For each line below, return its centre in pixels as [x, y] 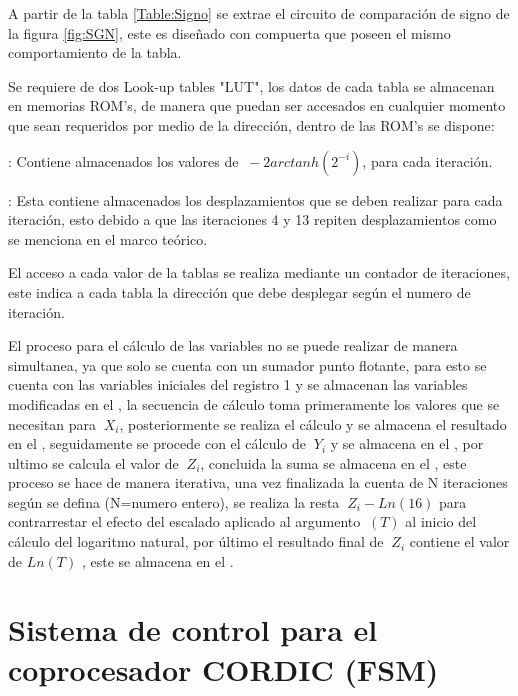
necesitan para [52, 423]
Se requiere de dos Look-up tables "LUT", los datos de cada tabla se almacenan [251, 85]
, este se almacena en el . [157, 560]
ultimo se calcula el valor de [93, 462]
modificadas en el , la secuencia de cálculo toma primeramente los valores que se [254, 403]
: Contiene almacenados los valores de [123, 160]
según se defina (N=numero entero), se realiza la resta [174, 501]
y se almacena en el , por [407, 443]
